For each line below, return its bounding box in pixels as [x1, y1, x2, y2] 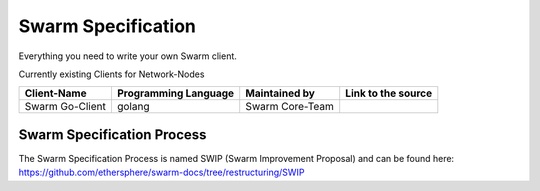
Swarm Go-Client [24, 100, 107, 114]
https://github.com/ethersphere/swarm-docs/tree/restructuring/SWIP [18, 166, 305, 179]
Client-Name [24, 86, 87, 100]
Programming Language [116, 86, 235, 100]
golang [116, 100, 150, 114]
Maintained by [245, 86, 315, 100]
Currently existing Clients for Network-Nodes [18, 68, 205, 80]
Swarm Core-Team [245, 100, 335, 114]
